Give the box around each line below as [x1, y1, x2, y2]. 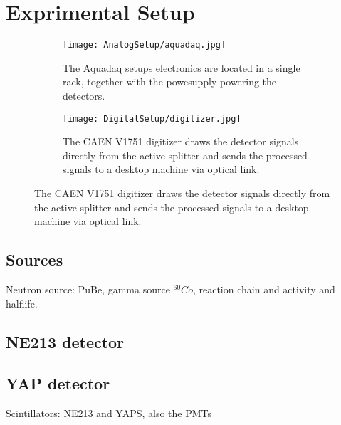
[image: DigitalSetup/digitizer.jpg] [63, 113, 241, 124]
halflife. [6, 295, 38, 310]
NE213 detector [6, 330, 125, 352]
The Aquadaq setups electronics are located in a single [63, 60, 300, 75]
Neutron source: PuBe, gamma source [6, 281, 170, 296]
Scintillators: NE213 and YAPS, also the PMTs [6, 406, 212, 421]
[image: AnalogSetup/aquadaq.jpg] [63, 40, 226, 51]
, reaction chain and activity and [192, 281, 335, 296]
